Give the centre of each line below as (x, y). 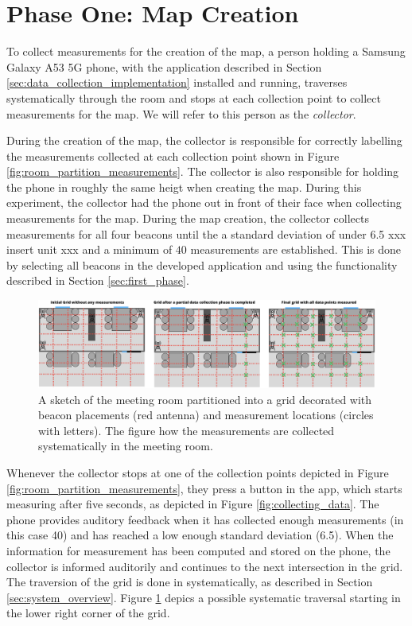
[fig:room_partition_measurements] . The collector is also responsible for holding (203, 171)
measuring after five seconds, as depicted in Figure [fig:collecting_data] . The (193, 504)
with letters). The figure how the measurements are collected (187, 430)
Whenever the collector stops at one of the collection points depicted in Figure (198, 472)
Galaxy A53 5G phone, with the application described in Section (164, 66)
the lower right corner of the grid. (88, 613)
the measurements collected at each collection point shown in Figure (173, 156)
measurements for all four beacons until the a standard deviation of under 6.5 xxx (206, 233)
